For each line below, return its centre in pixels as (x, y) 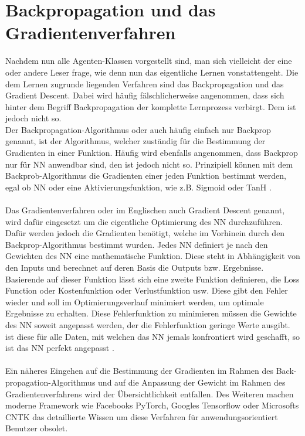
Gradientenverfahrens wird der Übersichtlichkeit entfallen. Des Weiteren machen (150, 394)
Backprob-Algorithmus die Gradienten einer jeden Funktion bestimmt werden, (146, 176)
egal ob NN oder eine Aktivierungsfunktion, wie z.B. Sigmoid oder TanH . (138, 187)
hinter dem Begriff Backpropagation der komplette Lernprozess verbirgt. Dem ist (151, 106)
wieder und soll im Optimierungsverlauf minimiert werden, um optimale (135, 302)
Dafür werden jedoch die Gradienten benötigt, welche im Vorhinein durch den (145, 233)
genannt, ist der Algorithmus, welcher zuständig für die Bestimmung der (135, 141)
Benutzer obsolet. (37, 428)
